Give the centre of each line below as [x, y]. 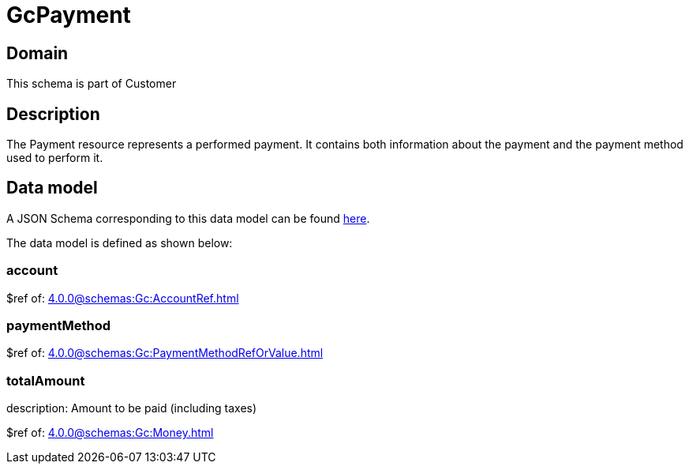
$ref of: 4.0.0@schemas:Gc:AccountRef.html [123, 298]
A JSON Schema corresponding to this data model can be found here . [188, 218]
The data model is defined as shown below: [120, 243]
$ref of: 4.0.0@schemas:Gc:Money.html [110, 433]
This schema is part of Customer [92, 84]
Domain [37, 53]
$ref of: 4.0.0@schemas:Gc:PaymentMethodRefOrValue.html [165, 353]
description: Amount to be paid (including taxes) [132, 408]
